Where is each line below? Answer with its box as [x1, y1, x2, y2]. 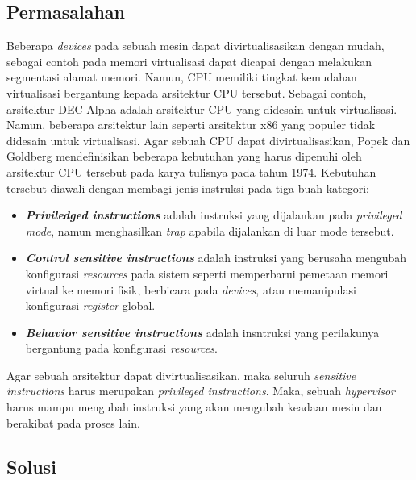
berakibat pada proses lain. [6, 414, 140, 431]
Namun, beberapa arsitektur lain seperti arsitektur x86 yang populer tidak [6, 116, 376, 133]
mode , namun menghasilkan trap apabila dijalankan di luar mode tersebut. [25, 222, 394, 239]
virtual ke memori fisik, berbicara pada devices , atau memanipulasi [25, 281, 356, 298]
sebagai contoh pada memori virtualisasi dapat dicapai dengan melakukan [6, 52, 372, 69]
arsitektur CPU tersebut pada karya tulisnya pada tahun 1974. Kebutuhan [6, 163, 376, 180]
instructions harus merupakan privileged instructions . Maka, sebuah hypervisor [6, 382, 395, 399]
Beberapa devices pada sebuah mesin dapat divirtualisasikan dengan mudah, [6, 37, 385, 54]
